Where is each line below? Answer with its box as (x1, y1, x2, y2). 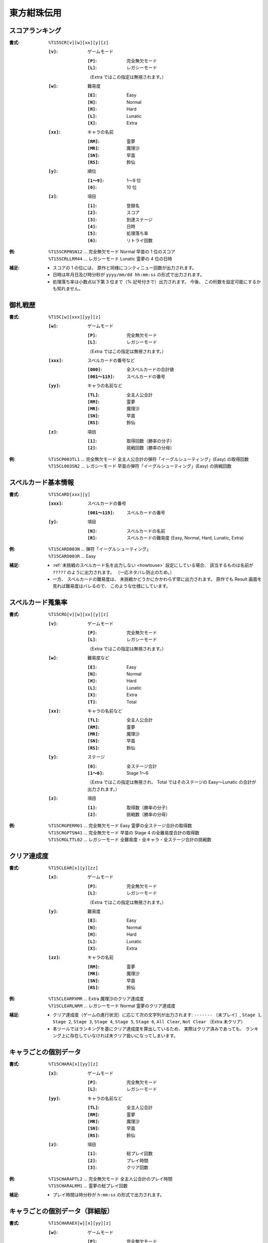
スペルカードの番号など (87, 357, 135, 363)
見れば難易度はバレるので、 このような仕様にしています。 (53, 583, 171, 589)
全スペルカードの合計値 (127, 366, 174, 372)
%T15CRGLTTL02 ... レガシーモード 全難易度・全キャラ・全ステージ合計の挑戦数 (48, 837, 212, 843)
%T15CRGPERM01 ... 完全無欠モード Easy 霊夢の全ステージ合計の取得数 (48, 823, 192, 829)
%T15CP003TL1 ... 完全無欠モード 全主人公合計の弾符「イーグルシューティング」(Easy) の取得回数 (48, 456, 249, 462)
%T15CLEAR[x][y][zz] (48, 865, 99, 871)
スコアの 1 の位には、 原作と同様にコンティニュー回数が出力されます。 (53, 265, 197, 270)
